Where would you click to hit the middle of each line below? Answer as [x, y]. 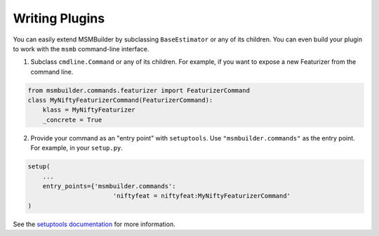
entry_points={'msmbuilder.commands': [109, 186]
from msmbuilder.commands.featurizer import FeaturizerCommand [139, 90]
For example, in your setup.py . [77, 148]
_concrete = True [72, 120]
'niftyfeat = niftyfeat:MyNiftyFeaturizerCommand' [202, 196]
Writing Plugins [59, 18]
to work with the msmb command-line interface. [81, 48]
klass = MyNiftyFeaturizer [89, 110]
